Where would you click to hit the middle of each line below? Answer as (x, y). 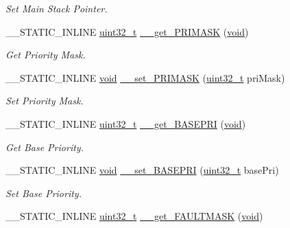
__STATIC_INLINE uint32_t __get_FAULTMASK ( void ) (134, 216)
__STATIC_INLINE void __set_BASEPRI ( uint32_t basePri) (142, 170)
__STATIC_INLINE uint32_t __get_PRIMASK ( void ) (127, 31)
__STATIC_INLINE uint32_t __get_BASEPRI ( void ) (126, 123)
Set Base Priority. (44, 193)
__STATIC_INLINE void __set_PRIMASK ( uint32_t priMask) (145, 77)
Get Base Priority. (45, 147)
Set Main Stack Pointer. (57, 8)
